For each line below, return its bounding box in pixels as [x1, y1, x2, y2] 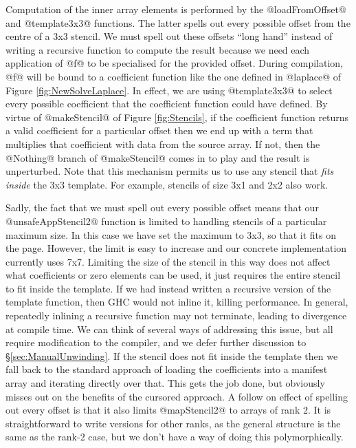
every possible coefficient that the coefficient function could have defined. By [5, 96, 328, 111]
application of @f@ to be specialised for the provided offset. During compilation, [5, 56, 343, 70]
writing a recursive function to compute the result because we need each [5, 42, 310, 56]
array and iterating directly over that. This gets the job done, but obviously [5, 376, 325, 390]
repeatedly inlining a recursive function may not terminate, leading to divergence [5, 308, 347, 323]
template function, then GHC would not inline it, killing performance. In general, [5, 295, 348, 309]
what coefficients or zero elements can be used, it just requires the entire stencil [5, 268, 341, 282]
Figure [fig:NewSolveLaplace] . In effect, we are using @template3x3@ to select [5, 83, 333, 97]
